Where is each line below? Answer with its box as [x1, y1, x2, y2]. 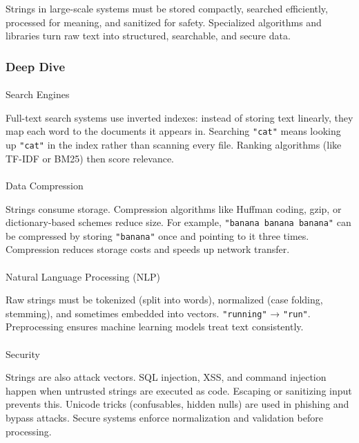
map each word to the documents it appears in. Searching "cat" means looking [6, 124, 341, 138]
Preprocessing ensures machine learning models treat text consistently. [6, 319, 304, 334]
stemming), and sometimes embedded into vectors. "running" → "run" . [6, 305, 311, 320]
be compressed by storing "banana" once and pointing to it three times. [6, 228, 309, 243]
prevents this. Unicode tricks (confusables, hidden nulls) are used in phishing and [6, 397, 349, 411]
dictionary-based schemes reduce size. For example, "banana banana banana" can [6, 215, 351, 229]
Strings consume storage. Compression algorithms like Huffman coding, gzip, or [6, 201, 342, 216]
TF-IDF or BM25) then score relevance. [6, 151, 174, 165]
